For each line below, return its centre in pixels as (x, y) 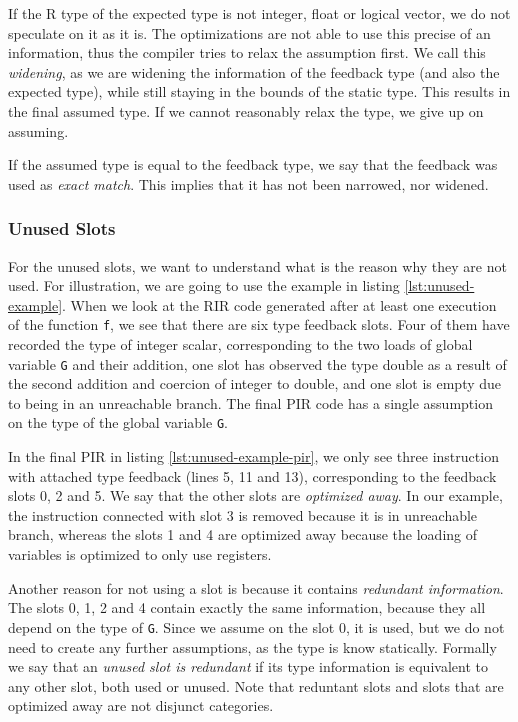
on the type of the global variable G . (118, 422)
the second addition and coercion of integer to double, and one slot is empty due (255, 383)
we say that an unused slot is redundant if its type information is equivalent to (248, 666)
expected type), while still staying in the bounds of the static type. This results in (259, 91)
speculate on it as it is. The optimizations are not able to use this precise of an (249, 32)
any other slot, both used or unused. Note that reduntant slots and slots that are (256, 685)
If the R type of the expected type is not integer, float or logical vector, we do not (259, 13)
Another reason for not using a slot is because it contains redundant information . (256, 587)
